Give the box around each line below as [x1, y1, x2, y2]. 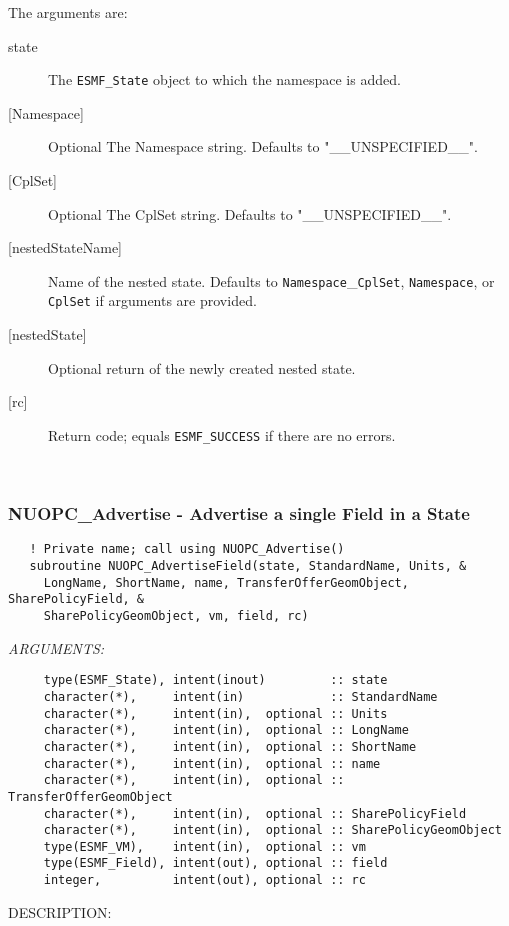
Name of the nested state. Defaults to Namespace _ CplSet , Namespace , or [48, 270, 495, 291]
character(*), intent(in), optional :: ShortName [43, 739, 417, 754]
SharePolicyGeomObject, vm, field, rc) [43, 609, 309, 623]
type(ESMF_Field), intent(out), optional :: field [43, 856, 388, 871]
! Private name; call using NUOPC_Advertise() [29, 542, 345, 557]
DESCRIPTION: [8, 901, 112, 922]
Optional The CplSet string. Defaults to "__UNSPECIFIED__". [48, 203, 452, 224]
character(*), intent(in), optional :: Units [43, 706, 388, 721]
